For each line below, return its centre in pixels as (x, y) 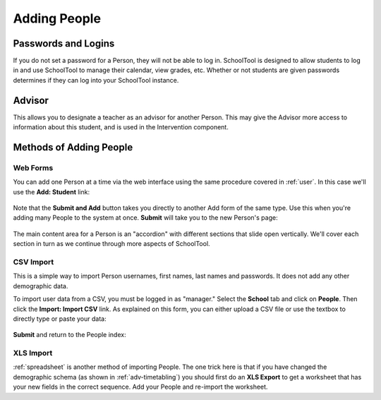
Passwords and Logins (64, 43)
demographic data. (41, 286)
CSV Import (34, 262)
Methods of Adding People (73, 147)
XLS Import (33, 353)
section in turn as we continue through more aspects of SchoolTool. (112, 244)
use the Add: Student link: (52, 192)
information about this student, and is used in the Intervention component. (121, 127)
